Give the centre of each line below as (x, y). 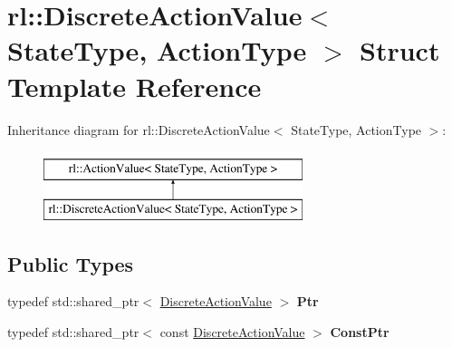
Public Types (71, 263)
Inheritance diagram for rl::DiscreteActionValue (139, 129)
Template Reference (135, 86)
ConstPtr (360, 332)
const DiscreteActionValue (232, 332)
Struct (400, 50)
